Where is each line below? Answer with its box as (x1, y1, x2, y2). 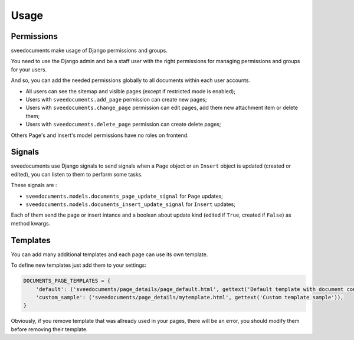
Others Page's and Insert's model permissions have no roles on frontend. (11, 132, 189, 139)
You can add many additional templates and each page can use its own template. (11, 251, 208, 258)
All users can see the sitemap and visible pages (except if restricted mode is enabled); (25, 87, 236, 94)
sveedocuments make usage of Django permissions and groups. (11, 47, 168, 54)
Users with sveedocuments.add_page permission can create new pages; (25, 96, 207, 103)
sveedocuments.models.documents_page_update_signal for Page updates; (25, 192, 224, 200)
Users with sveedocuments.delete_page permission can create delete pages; (25, 121, 221, 128)
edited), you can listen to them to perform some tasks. (11, 171, 143, 178)
